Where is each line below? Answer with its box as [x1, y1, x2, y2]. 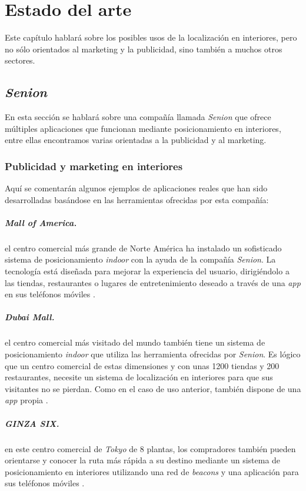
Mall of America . [5, 216, 77, 228]
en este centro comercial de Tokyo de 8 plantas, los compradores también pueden [5, 442, 296, 454]
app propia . [5, 394, 48, 406]
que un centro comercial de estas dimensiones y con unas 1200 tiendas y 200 [5, 359, 280, 371]
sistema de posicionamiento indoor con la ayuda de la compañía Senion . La [5, 253, 276, 266]
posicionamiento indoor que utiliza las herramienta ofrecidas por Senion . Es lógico [5, 347, 301, 360]
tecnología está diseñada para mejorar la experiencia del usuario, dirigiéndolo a [5, 265, 290, 277]
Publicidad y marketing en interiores [5, 158, 183, 173]
